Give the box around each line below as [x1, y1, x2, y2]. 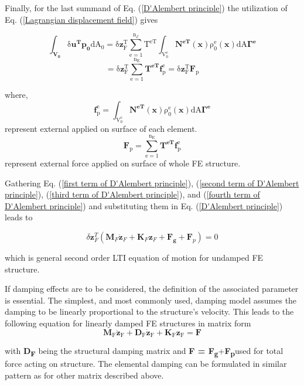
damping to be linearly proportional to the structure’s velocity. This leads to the [5, 305, 294, 318]
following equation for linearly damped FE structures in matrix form [5, 316, 251, 329]
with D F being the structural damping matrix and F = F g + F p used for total [5, 345, 283, 359]
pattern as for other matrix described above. [5, 369, 164, 381]
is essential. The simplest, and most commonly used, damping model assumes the [5, 294, 297, 306]
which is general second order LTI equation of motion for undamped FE [5, 251, 264, 264]
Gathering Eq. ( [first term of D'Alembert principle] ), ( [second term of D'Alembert [5, 176, 299, 189]
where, [5, 88, 28, 101]
